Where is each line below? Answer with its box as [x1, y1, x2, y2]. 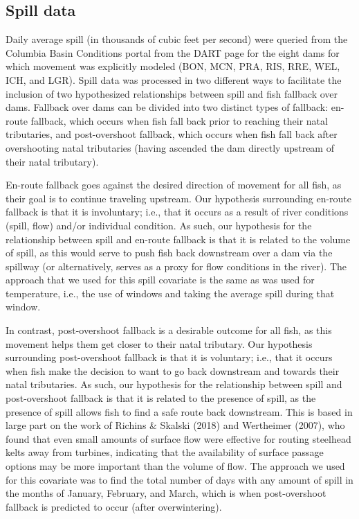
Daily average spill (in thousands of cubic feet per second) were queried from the [6, 32, 348, 46]
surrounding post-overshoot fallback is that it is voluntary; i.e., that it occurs [6, 350, 333, 364]
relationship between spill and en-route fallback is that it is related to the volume [6, 231, 351, 246]
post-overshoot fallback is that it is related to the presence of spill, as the [6, 391, 316, 405]
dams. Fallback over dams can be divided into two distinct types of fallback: [6, 100, 329, 114]
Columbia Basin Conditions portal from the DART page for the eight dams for [6, 45, 340, 60]
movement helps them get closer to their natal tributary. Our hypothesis [6, 336, 313, 351]
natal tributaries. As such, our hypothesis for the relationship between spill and [6, 377, 342, 392]
